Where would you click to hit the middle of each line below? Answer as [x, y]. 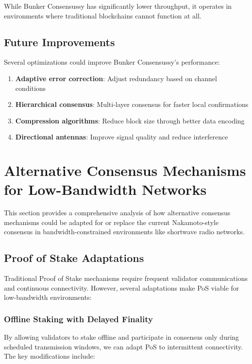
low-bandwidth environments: [48, 297]
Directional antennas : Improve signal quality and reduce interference [122, 137]
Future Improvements [59, 42]
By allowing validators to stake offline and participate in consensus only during [122, 337]
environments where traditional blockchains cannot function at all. [103, 15]
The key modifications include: [50, 356]
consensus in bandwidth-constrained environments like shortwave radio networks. [124, 232]
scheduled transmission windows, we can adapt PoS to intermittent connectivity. [124, 346]
